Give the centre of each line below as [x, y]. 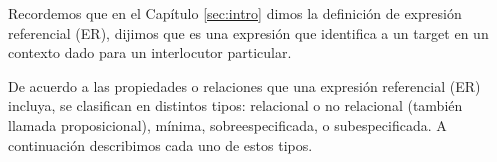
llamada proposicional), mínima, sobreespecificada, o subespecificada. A [227, 124]
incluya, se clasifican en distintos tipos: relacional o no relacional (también [235, 105]
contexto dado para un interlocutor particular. [150, 52]
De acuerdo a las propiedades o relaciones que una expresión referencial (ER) [244, 85]
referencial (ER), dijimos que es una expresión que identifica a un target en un [248, 32]
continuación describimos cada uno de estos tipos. [160, 144]
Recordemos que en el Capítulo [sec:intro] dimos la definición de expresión [235, 13]
